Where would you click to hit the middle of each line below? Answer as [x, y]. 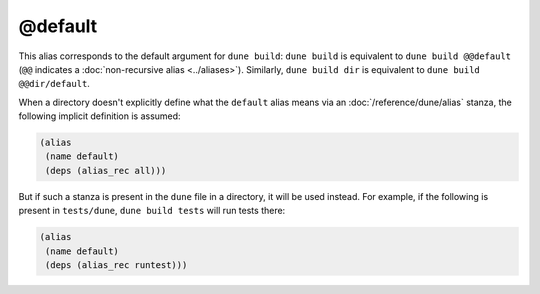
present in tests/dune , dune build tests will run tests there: [152, 211]
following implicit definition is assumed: [99, 116]
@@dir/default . [54, 84]
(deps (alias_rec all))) [106, 170]
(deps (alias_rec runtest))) [116, 265]
